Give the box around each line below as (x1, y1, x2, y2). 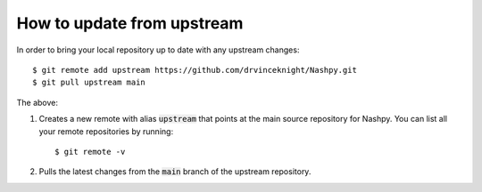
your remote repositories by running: (38, 125, 174, 137)
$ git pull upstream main (32, 77, 146, 88)
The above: (16, 97, 58, 108)
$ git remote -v (54, 147, 126, 156)
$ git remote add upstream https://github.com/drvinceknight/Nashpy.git (32, 65, 357, 75)
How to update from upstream (16, 13, 244, 33)
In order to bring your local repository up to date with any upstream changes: (16, 44, 300, 55)
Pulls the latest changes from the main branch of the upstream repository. (38, 166, 312, 177)
